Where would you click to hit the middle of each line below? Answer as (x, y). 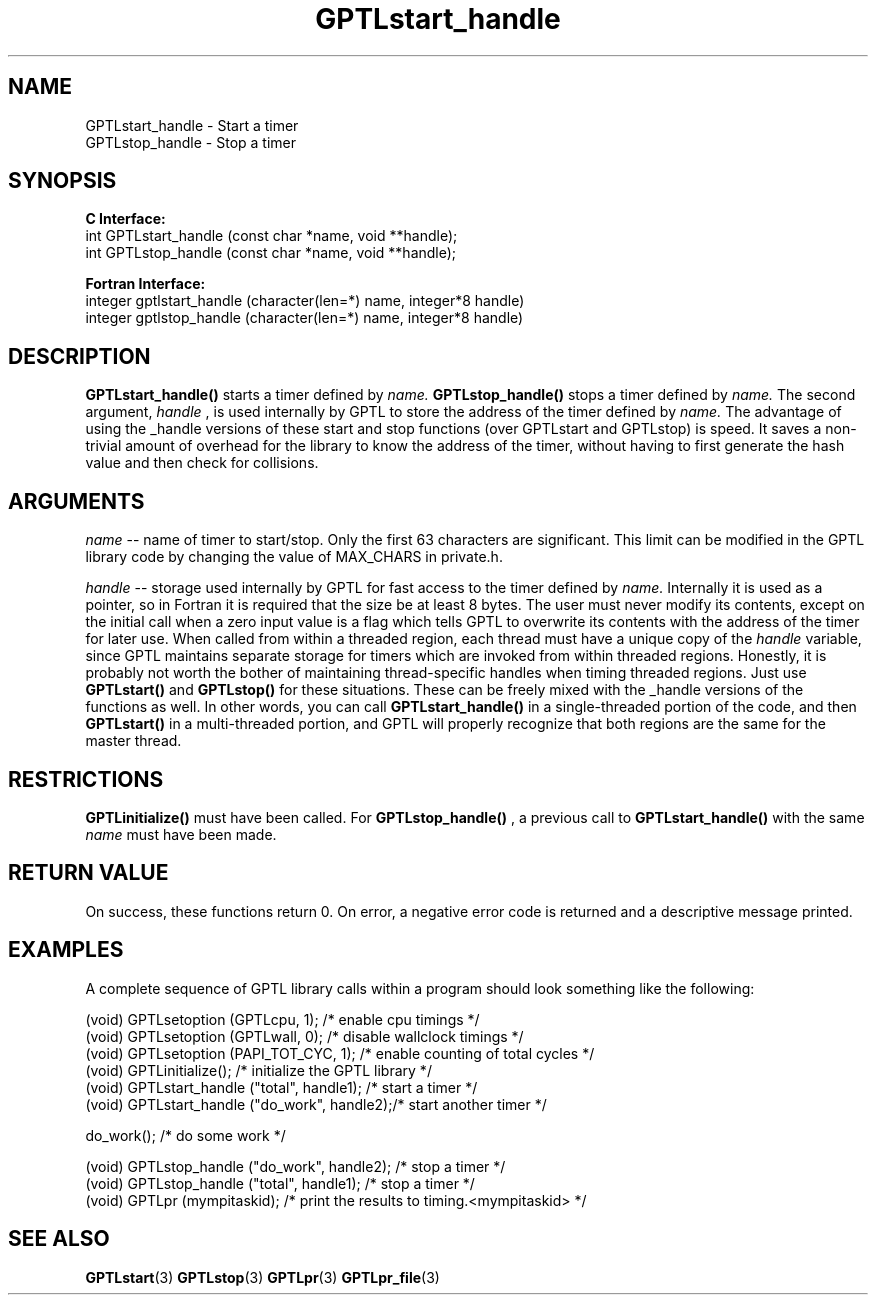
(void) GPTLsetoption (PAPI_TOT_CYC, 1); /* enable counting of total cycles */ (340, 1053)
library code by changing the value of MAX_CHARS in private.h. (294, 557)
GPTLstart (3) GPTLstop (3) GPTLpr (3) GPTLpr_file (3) (262, 1277)
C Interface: (125, 219)
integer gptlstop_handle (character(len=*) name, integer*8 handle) (304, 318)
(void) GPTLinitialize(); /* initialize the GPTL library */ (258, 1070)
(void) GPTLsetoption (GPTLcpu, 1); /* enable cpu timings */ (282, 1019)
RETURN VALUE (88, 873)
